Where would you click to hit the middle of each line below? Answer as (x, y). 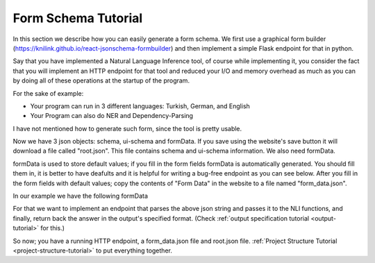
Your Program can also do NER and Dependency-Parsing (112, 116)
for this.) (53, 228)
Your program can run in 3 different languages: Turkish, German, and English (140, 106)
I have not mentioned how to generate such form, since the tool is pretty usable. (127, 128)
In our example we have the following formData (81, 196)
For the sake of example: (48, 93)
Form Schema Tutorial (78, 18)
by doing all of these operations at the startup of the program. (101, 80)
